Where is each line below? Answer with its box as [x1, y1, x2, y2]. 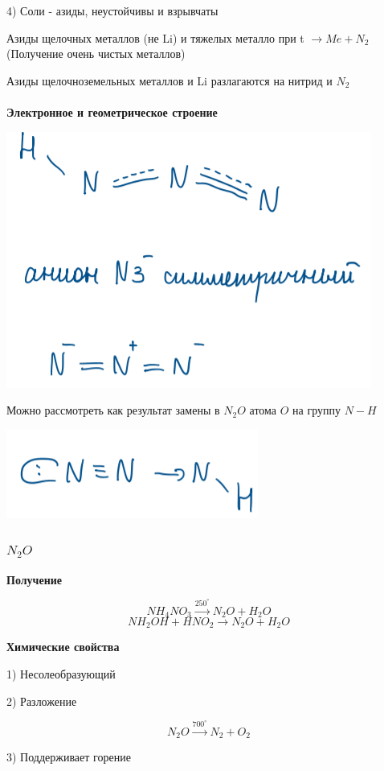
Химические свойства [6, 638, 120, 655]
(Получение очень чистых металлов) [6, 45, 186, 62]
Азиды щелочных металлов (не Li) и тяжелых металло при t [6, 29, 304, 46]
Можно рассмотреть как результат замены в [6, 402, 220, 418]
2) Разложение [6, 692, 77, 709]
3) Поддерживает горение [6, 748, 131, 765]
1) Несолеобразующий [6, 666, 116, 682]
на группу [292, 402, 341, 418]
